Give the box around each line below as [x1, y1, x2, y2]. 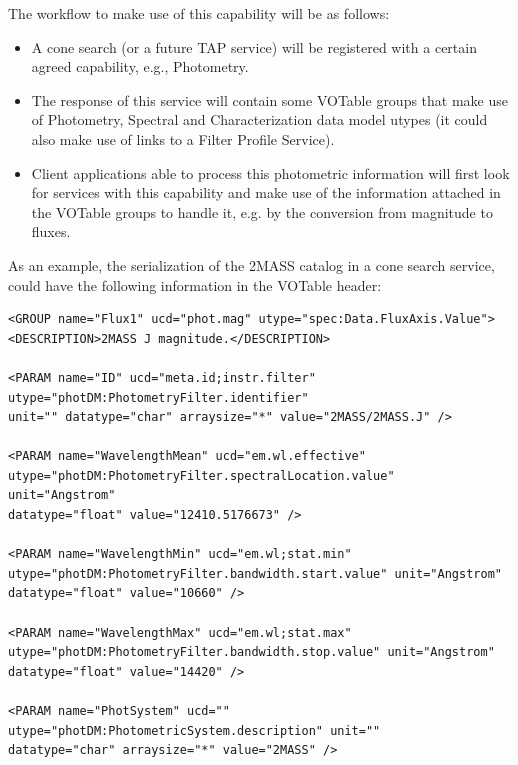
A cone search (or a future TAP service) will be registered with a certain [31, 36, 477, 57]
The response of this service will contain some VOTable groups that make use [31, 89, 509, 110]
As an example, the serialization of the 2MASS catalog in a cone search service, [8, 254, 495, 275]
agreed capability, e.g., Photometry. [31, 56, 249, 77]
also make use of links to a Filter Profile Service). [31, 128, 335, 149]
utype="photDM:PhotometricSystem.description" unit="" [8, 723, 381, 738]
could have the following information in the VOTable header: [8, 274, 382, 295]
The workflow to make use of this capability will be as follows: [8, 3, 390, 23]
